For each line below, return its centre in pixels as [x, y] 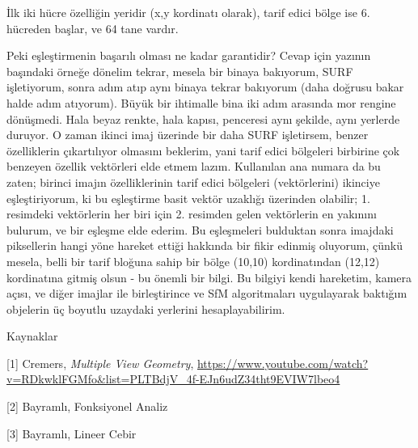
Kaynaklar [32, 336]
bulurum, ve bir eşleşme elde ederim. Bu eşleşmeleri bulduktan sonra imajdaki [200, 229]
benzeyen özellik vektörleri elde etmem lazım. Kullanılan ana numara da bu [194, 166]
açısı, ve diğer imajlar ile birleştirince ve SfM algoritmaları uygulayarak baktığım [207, 293]
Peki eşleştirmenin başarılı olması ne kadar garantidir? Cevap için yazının [189, 55]
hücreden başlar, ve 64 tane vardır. [93, 28]
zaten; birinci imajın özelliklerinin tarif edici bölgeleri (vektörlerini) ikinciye [193, 182]
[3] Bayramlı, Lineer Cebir [72, 433]
